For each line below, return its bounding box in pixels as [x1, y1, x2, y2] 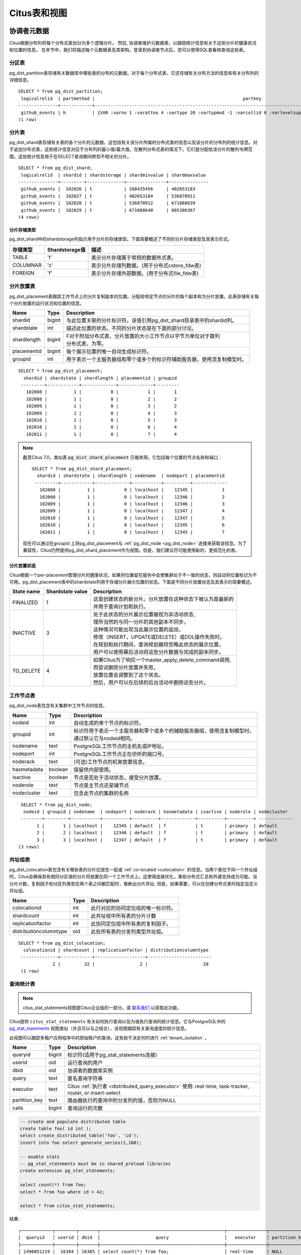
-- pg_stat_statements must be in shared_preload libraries [20, 1161, 171, 1167]
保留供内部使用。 [73, 766, 114, 773]
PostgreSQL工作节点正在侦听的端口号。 [73, 750, 168, 758]
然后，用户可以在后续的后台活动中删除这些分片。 [93, 679, 209, 686]
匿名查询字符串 [67, 1075, 103, 1082]
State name [12, 588, 40, 595]
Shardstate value [46, 588, 88, 595]
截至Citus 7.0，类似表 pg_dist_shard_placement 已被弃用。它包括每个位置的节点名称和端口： [23, 454, 223, 460]
